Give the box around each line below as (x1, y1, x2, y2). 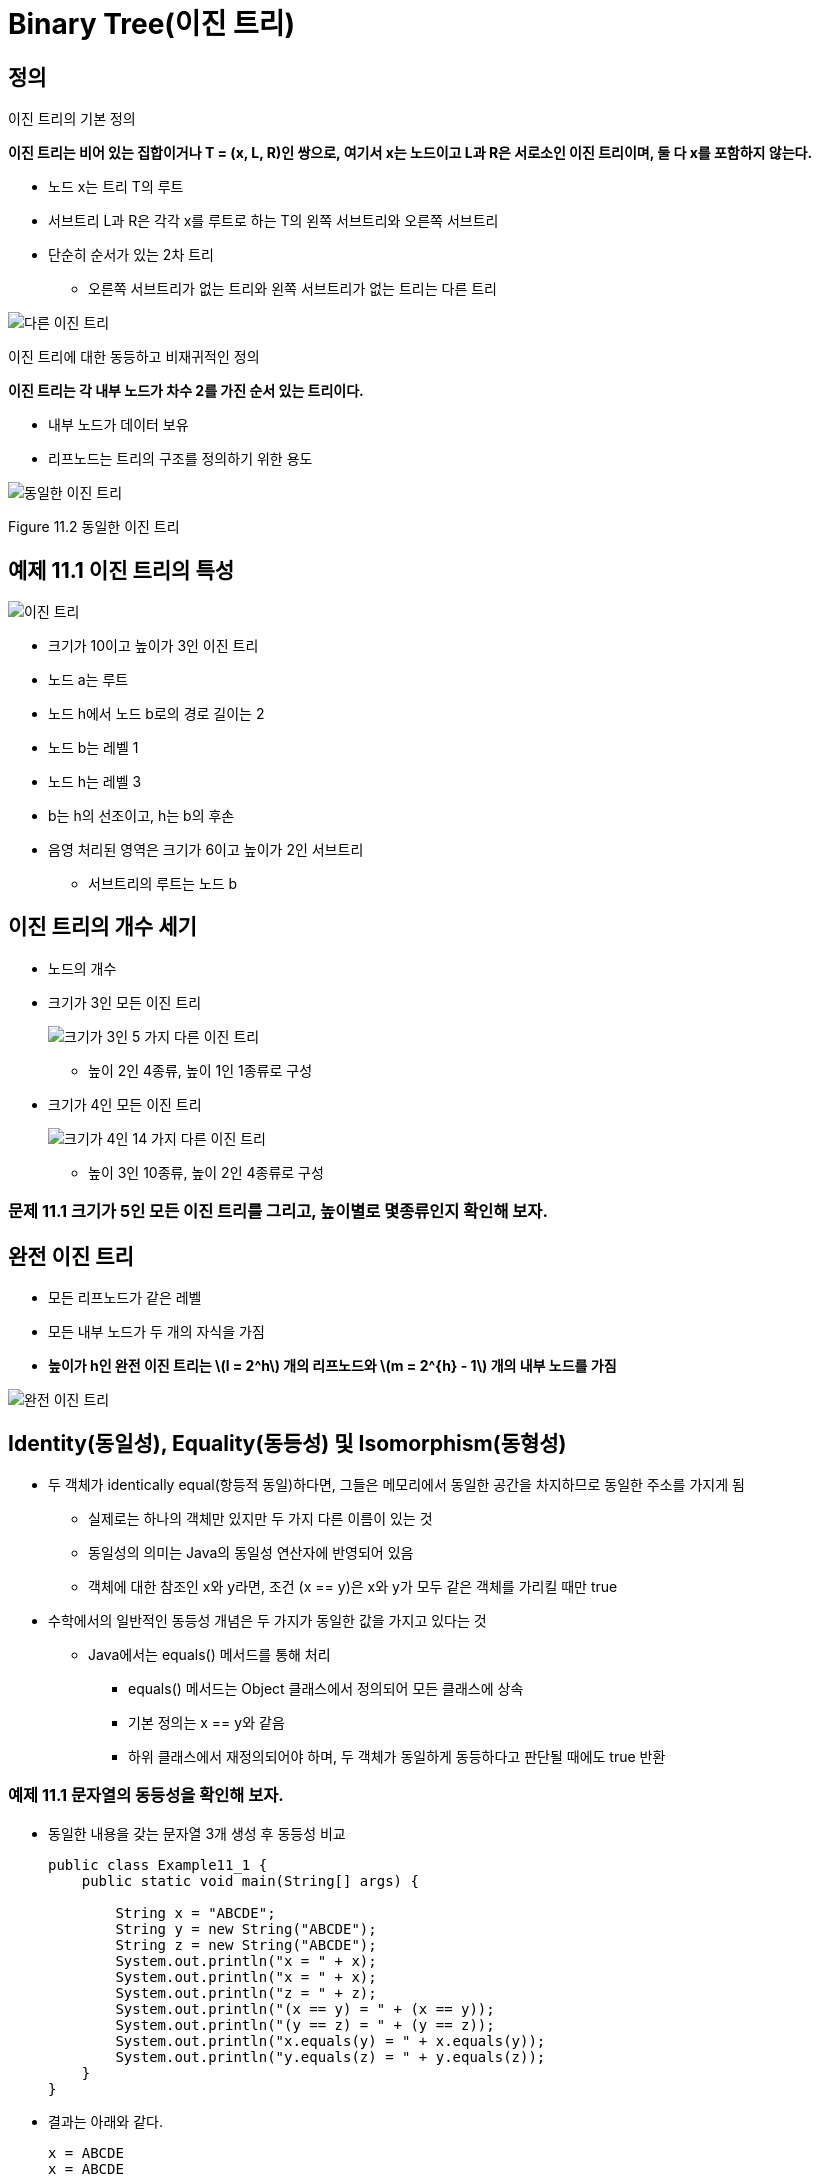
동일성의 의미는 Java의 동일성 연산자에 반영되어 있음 (88, 1543, 414, 1561)
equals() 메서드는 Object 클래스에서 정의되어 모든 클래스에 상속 (128, 1679, 524, 1697)
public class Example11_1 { (48, 1856, 268, 1873)
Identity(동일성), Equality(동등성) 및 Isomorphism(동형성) (8, 1430, 567, 1456)
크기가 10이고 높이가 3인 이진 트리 (48, 637, 259, 655)
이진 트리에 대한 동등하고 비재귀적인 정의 (8, 348, 260, 366)
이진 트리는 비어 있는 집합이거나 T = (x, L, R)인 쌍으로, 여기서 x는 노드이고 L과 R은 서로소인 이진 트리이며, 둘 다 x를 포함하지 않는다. (8, 144, 813, 162)
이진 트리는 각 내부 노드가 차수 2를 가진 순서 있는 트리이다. (8, 382, 364, 400)
